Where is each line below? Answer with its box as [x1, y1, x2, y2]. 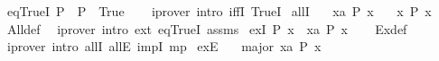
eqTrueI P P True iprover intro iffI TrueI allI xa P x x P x [6, 2, 432, 20]
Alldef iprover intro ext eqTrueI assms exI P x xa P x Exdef [6, 19, 407, 38]
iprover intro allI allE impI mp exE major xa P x [6, 37, 322, 56]
